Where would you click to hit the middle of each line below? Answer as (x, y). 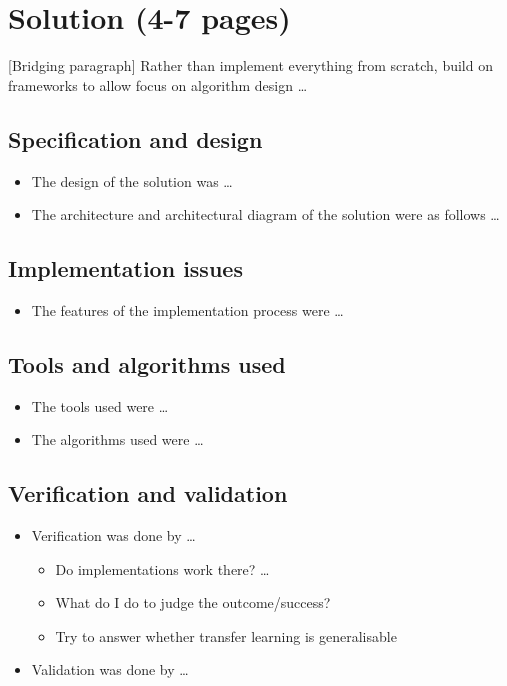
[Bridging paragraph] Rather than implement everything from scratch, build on (250, 65)
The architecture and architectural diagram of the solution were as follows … (265, 214)
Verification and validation (148, 493)
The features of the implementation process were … (187, 309)
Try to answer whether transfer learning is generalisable (226, 635)
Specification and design (135, 138)
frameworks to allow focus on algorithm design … (158, 84)
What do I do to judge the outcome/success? (193, 602)
